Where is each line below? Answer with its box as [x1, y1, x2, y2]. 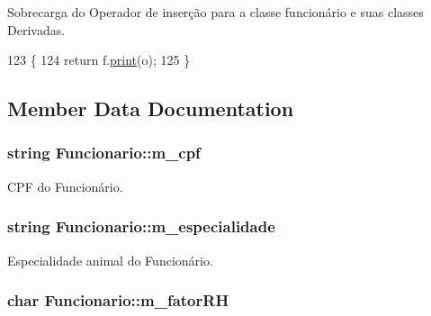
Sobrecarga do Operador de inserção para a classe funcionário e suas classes [7, 3, 424, 21]
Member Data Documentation [7, 95, 294, 122]
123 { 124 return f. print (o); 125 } [7, 50, 191, 69]
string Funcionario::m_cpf [7, 141, 201, 164]
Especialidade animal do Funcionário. [7, 250, 213, 269]
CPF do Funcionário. [7, 176, 123, 195]
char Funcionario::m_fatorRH [7, 289, 229, 311]
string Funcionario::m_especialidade [7, 215, 275, 238]
